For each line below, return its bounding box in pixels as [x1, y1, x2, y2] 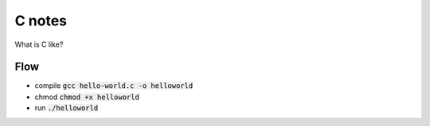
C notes [14, 12, 68, 29]
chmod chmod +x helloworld [34, 92, 139, 101]
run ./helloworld [34, 103, 99, 113]
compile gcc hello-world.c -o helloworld [34, 81, 193, 90]
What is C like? [14, 40, 64, 49]
